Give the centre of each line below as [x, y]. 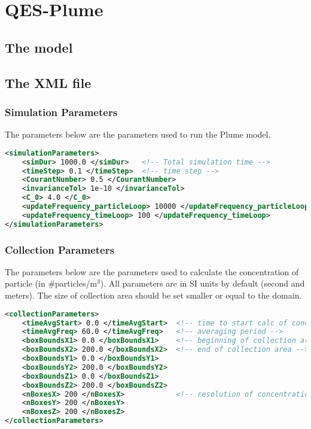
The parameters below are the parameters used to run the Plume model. [138, 134]
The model [39, 47]
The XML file [48, 82]
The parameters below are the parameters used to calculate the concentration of [152, 271]
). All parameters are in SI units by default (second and [202, 283]
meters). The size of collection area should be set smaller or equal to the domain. [153, 295]
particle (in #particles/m [51, 283]
